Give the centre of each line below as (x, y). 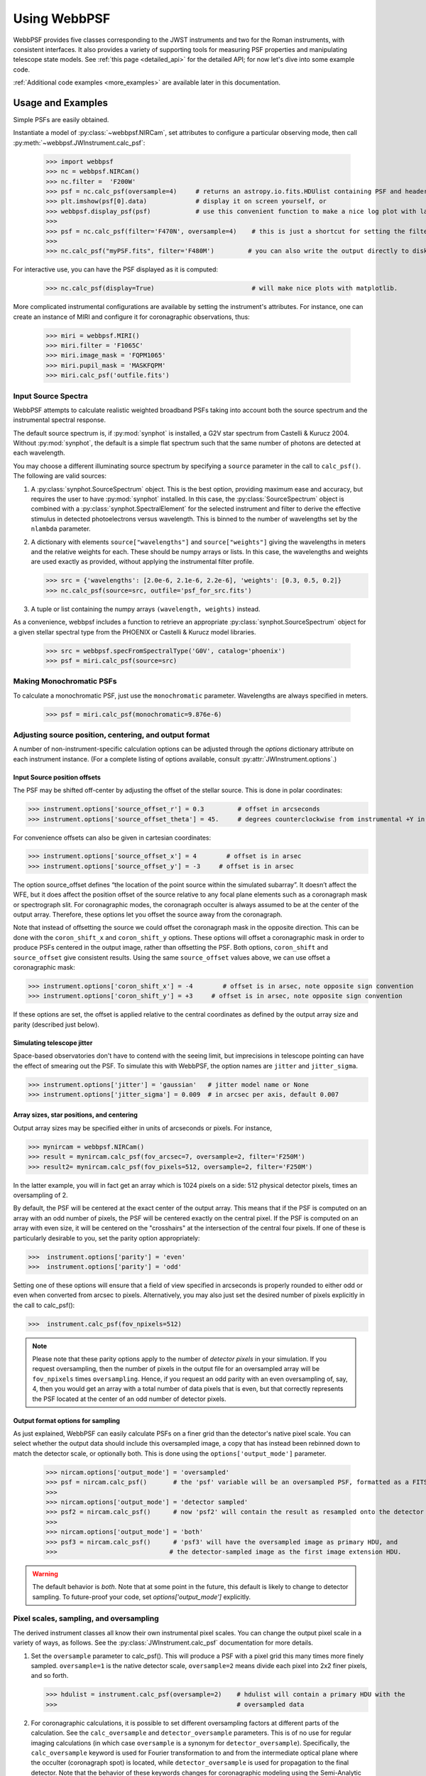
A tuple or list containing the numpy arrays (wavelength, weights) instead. (146, 609)
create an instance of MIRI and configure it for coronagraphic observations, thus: (131, 317)
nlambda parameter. (61, 529)
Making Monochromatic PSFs (65, 681)
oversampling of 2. (40, 1195)
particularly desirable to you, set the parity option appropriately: (106, 1238)
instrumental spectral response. (60, 420)
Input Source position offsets (57, 777)
